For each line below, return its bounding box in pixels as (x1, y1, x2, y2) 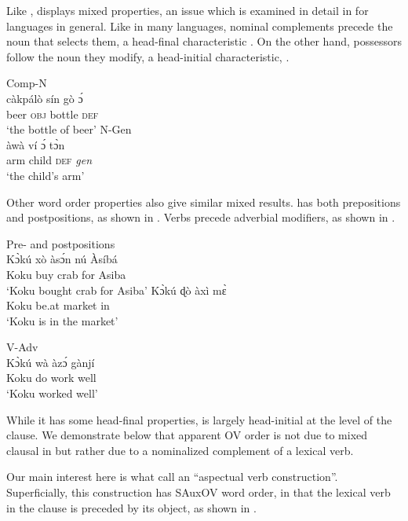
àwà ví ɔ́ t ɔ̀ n (6, 136, 65, 152)
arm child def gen (6, 152, 93, 168)
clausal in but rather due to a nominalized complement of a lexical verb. (6, 442, 354, 458)
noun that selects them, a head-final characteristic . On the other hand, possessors (6, 33, 402, 50)
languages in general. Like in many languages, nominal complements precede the (6, 17, 393, 34)
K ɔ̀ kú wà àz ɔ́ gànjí (6, 354, 95, 370)
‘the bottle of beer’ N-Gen (6, 121, 132, 138)
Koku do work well (6, 369, 97, 386)
